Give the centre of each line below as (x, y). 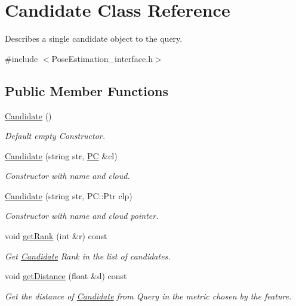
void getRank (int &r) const (56, 236)
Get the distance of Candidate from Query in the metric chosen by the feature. (148, 296)
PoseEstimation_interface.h (102, 58)
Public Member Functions (87, 90)
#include (21, 58)
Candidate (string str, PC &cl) (61, 155)
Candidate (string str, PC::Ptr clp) (69, 195)
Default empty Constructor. (55, 136)
